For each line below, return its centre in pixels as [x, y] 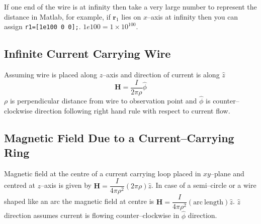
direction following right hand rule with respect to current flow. [133, 110]
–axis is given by [66, 185]
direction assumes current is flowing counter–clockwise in [92, 215]
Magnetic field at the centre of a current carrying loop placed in [103, 173]
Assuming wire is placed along [51, 75]
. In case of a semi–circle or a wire [204, 185]
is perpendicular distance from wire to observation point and [103, 100]
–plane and [227, 173]
